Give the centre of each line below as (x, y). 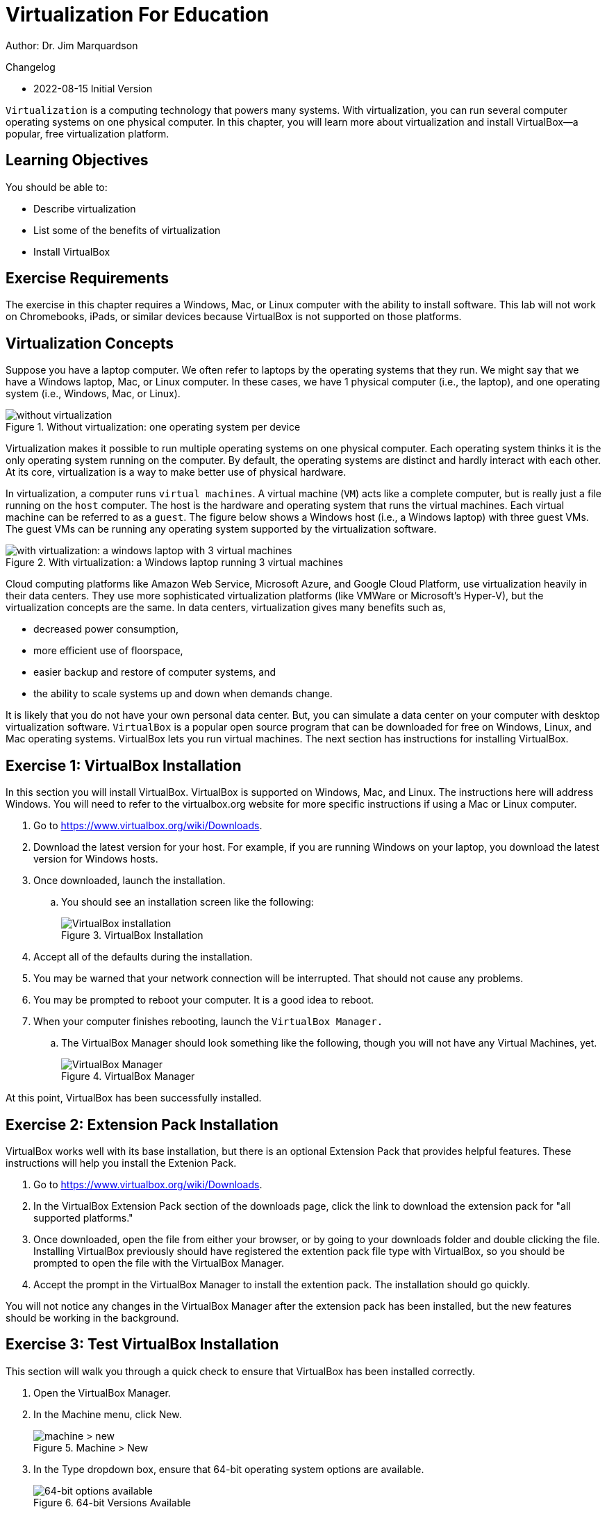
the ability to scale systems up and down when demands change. (183, 694)
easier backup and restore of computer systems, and (155, 672)
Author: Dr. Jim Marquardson (72, 45)
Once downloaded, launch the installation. (130, 881)
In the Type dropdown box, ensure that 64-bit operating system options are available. (229, 1469)
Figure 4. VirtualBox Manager (128, 1076)
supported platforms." (83, 1217)
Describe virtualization (85, 208)
